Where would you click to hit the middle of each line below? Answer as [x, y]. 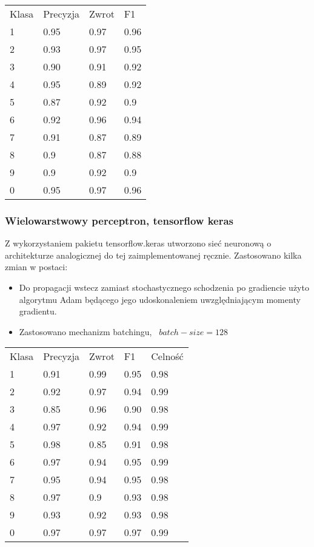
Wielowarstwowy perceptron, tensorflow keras [119, 220]
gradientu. [38, 311]
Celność [167, 356]
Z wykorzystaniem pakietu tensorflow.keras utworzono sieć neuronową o [138, 243]
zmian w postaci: [36, 267]
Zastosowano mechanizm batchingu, [85, 331]
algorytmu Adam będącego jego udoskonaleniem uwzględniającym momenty [160, 299]
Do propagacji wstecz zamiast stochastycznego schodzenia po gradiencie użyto [164, 287]
